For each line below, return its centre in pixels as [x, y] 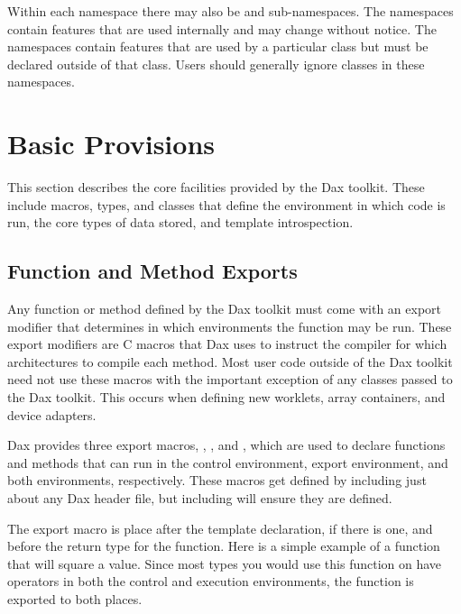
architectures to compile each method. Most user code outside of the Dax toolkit [230, 361]
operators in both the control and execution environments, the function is [211, 581]
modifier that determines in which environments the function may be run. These [230, 326]
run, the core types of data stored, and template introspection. [180, 222]
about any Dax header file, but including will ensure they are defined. [200, 498]
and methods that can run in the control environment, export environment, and [228, 462]
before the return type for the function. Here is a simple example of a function [224, 546]
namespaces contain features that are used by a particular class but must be [218, 46]
